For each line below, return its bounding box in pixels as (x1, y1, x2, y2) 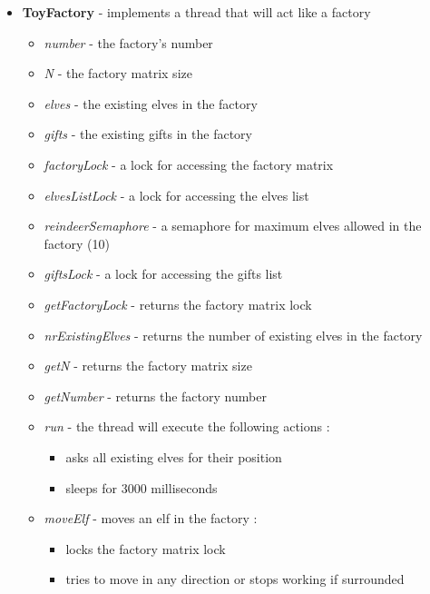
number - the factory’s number (44, 33, 213, 52)
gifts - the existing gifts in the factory (44, 124, 252, 144)
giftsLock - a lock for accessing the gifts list (44, 264, 283, 283)
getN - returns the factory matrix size (44, 356, 252, 375)
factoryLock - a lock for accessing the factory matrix (44, 154, 334, 173)
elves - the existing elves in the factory (44, 94, 258, 113)
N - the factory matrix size (44, 64, 192, 83)
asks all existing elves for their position (65, 447, 282, 466)
